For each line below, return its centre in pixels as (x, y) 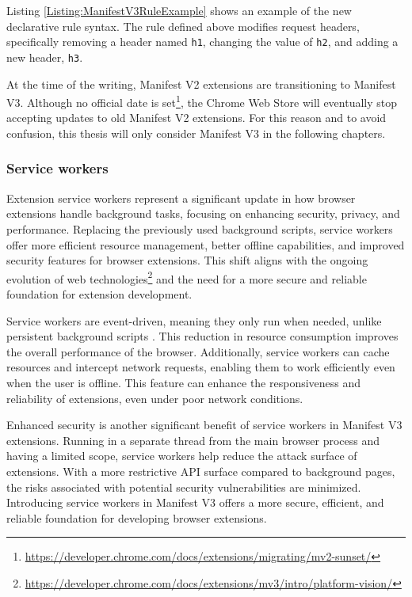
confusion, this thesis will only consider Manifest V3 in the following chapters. (196, 133)
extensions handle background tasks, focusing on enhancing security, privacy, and (203, 213)
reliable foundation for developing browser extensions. (137, 517)
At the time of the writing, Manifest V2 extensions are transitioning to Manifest (201, 84)
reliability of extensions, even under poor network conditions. (155, 398)
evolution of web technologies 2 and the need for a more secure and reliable (187, 277)
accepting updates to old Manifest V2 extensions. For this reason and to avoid (196, 118)
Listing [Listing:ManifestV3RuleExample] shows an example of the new (179, 10)
